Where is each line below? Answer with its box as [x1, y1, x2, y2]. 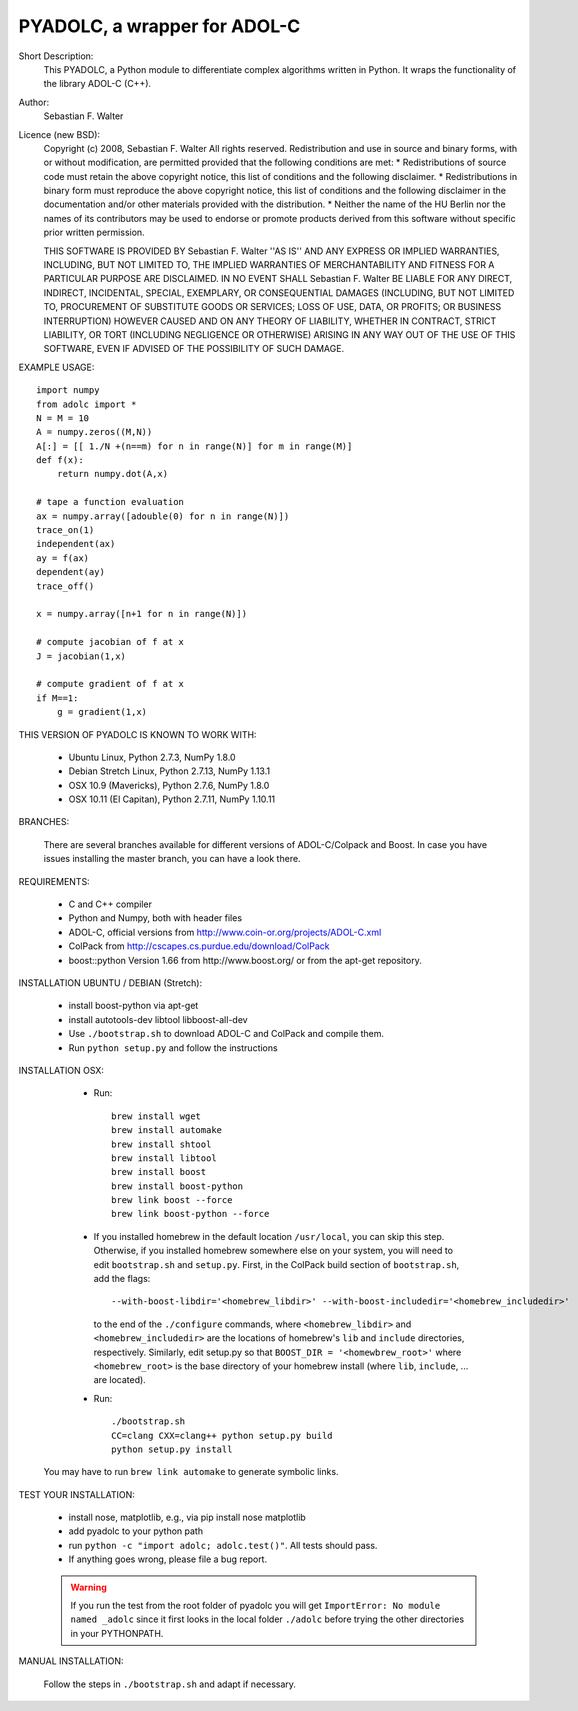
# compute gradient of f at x [36, 678, 185, 690]
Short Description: [18, 50, 94, 62]
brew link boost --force [111, 1195, 233, 1206]
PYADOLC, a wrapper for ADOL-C [18, 15, 301, 37]
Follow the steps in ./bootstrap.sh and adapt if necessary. [43, 1678, 297, 1690]
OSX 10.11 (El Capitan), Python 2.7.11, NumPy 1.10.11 [68, 793, 276, 805]
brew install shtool [111, 1138, 212, 1150]
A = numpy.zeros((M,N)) [36, 426, 153, 438]
